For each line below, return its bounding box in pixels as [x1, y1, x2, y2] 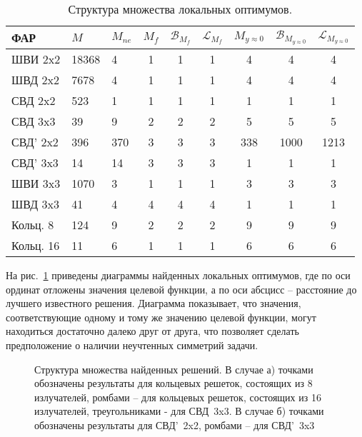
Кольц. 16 [11, 237, 60, 253]
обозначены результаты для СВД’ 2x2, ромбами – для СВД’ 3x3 [34, 417, 315, 432]
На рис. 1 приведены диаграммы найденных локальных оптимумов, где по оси [6, 268, 351, 282]
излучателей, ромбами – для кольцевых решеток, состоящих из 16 [34, 389, 321, 404]
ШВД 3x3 [11, 196, 59, 212]
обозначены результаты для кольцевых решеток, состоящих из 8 [34, 376, 313, 391]
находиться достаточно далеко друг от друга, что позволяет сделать [6, 323, 299, 338]
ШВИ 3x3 [11, 175, 61, 191]
